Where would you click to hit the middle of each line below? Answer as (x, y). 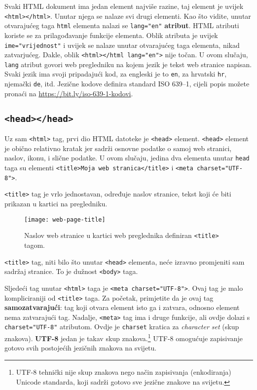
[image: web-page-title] (65, 219)
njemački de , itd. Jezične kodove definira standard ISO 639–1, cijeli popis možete (127, 84)
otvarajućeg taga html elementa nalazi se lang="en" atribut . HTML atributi (122, 25)
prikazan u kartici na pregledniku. (56, 204)
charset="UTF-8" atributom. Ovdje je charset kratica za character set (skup (122, 327)
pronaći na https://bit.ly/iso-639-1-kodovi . (69, 93)
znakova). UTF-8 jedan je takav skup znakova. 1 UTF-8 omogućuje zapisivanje (124, 337)
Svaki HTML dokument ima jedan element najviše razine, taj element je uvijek (124, 6)
